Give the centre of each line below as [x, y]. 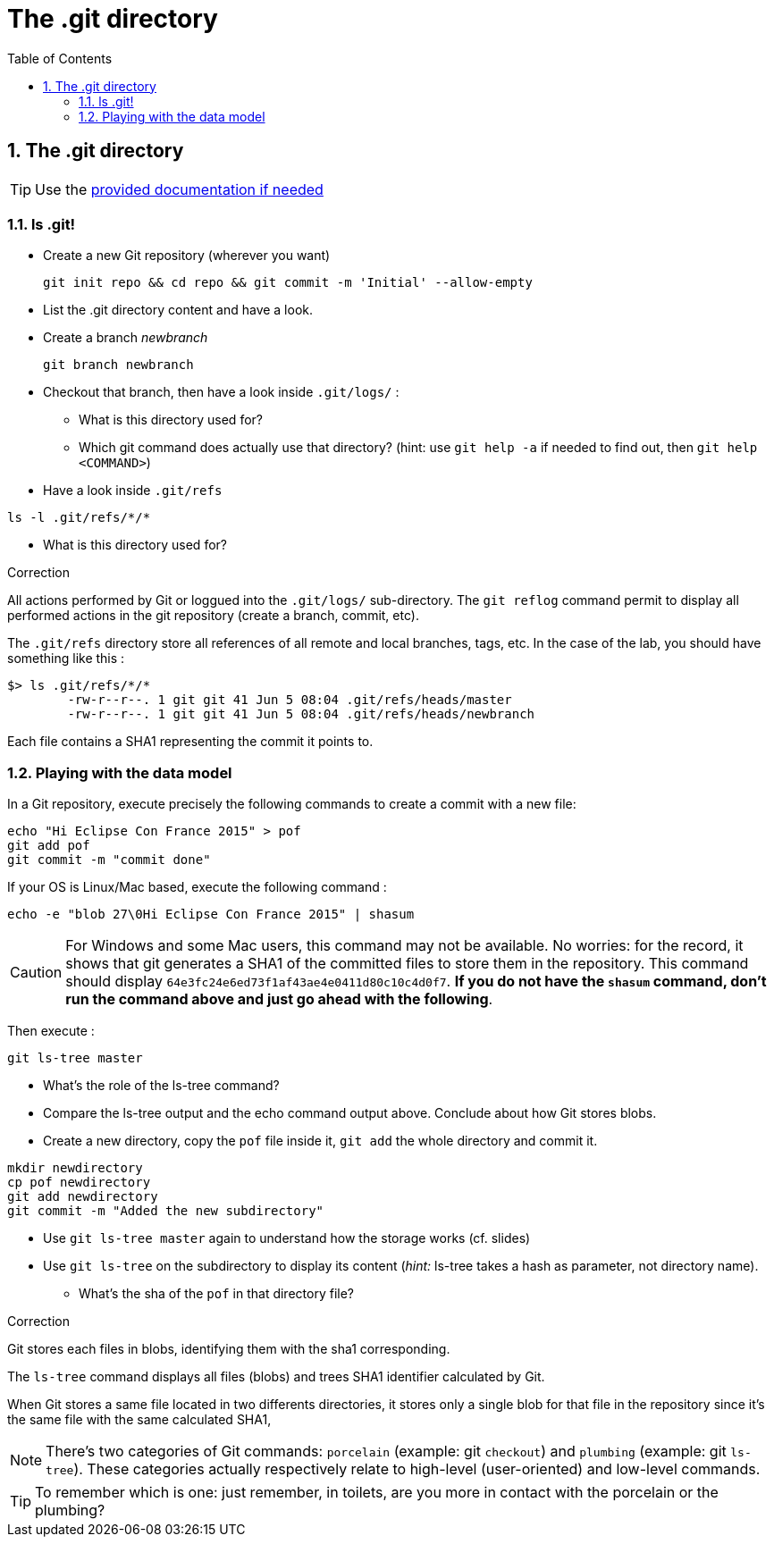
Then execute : [51, 1031]
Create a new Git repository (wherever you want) [187, 256]
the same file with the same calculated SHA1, [139, 1420]
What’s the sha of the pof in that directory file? [216, 1294]
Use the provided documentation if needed [179, 189]
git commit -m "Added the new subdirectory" [166, 1211]
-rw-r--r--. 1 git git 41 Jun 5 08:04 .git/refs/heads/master [290, 700]
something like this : [66, 659]
